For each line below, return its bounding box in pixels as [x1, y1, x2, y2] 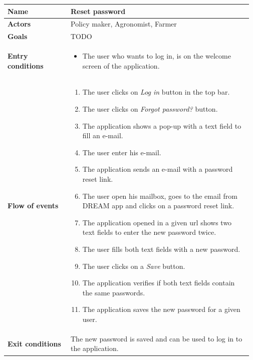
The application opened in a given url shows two [82, 217, 232, 227]
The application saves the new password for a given [82, 304, 240, 314]
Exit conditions [8, 338, 61, 348]
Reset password [71, 6, 126, 16]
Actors [8, 19, 31, 29]
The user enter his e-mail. [82, 147, 161, 157]
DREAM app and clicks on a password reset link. [82, 200, 234, 211]
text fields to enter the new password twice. [82, 227, 216, 237]
